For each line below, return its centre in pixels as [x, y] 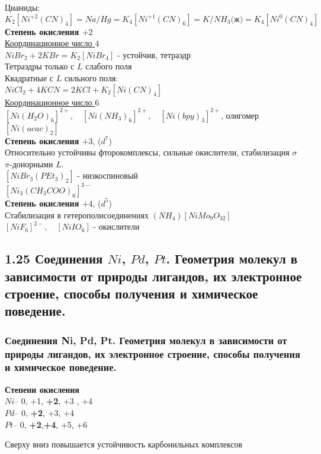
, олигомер [240, 115]
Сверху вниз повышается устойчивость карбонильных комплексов [124, 444]
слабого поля [109, 66]
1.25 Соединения [54, 258]
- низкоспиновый [107, 175]
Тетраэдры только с [40, 66]
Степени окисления [42, 389]
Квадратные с [29, 77]
